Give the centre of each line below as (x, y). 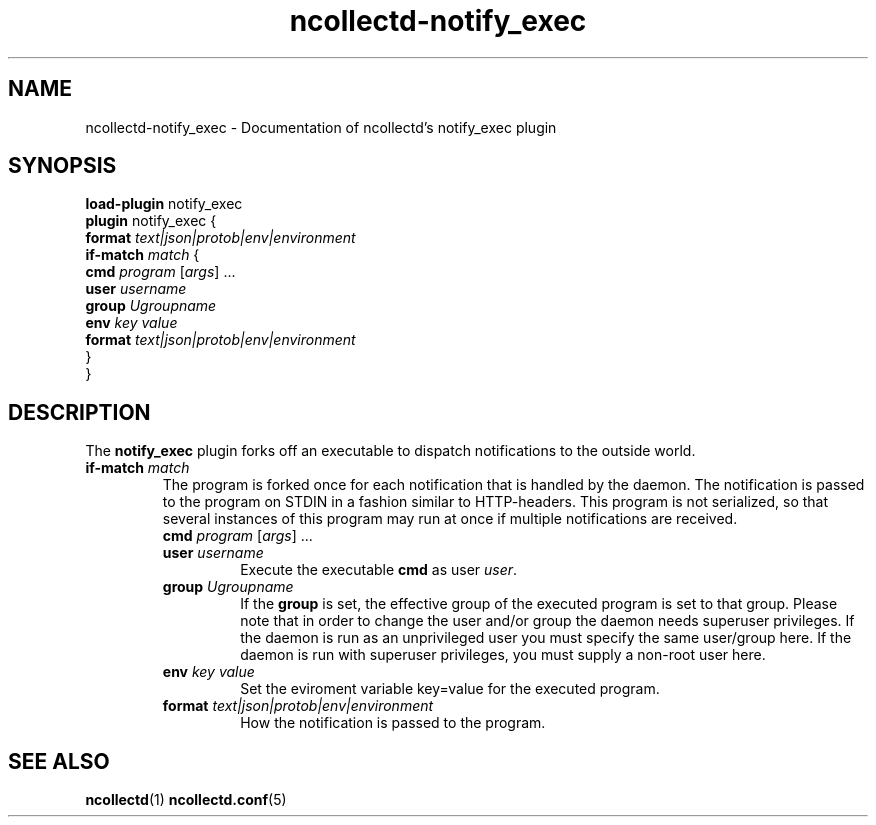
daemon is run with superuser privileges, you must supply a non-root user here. (503, 655)
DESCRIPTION (79, 412)
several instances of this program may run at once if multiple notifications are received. (450, 519)
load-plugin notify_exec (164, 204)
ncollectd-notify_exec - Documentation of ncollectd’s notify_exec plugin (321, 127)
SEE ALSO (59, 761)
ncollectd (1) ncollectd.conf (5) (186, 800)
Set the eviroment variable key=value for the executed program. (450, 689)
